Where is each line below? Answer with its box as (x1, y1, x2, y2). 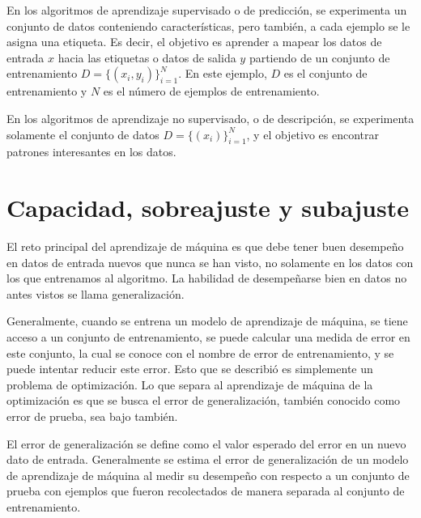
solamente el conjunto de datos (6, 125, 159, 142)
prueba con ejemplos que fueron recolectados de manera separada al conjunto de (6, 482, 405, 499)
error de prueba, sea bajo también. (6, 408, 178, 425)
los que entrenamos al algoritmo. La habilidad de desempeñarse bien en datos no (6, 270, 407, 287)
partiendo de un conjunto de (249, 49, 390, 66)
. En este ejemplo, (178, 65, 267, 82)
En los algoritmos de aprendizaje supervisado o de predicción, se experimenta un (6, 2, 407, 18)
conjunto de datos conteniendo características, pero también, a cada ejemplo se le (6, 17, 410, 34)
